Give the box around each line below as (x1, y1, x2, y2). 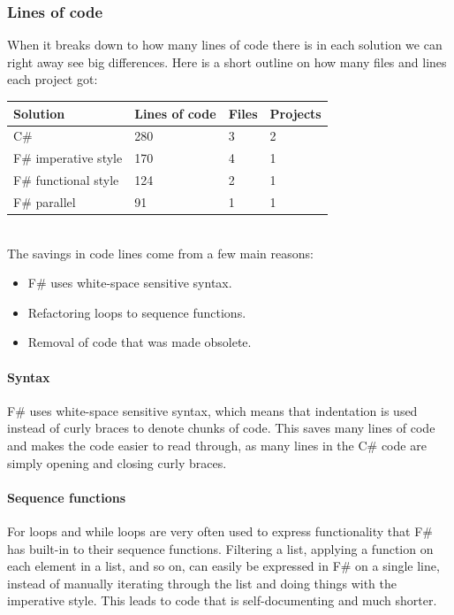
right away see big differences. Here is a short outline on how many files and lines (7, 52, 447, 71)
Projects (269, 104, 322, 122)
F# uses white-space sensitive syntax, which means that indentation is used (7, 401, 418, 419)
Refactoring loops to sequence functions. (27, 303, 246, 321)
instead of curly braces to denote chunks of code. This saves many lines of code (7, 419, 435, 437)
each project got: (7, 70, 98, 88)
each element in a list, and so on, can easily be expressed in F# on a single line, (7, 557, 440, 575)
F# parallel (13, 192, 76, 211)
